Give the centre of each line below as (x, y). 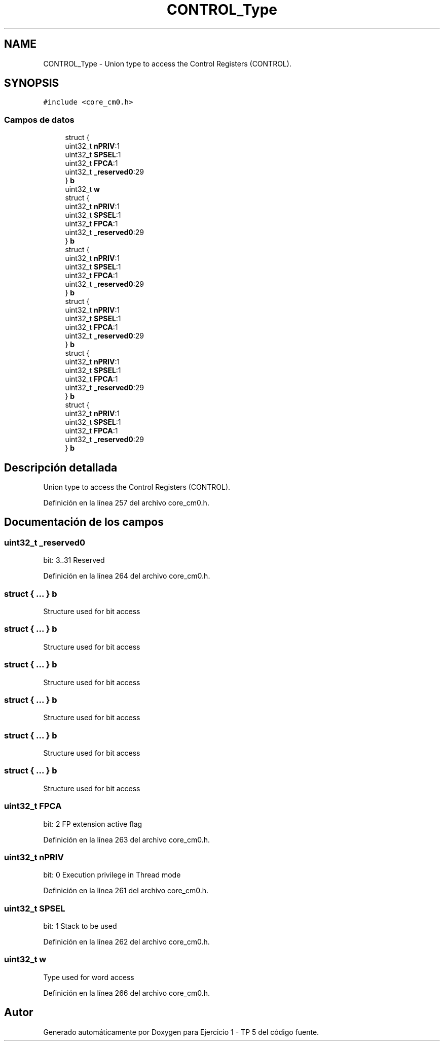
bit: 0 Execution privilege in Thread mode (112, 875)
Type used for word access (89, 977)
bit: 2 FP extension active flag (93, 824)
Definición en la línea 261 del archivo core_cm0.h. (126, 891)
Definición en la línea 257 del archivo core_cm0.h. (126, 503)
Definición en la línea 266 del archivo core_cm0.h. (127, 993)
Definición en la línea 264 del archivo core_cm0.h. (127, 576)
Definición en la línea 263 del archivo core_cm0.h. (127, 839)
